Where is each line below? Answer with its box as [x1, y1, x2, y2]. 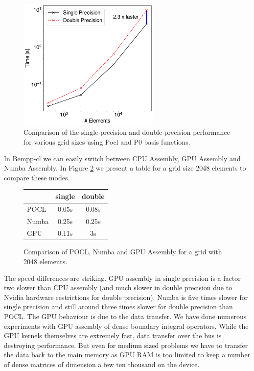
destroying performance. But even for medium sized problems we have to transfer [4, 340, 248, 350]
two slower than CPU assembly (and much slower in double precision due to [4, 282, 232, 293]
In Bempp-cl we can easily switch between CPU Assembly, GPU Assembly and [4, 153, 241, 163]
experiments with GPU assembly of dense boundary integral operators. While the [4, 321, 249, 331]
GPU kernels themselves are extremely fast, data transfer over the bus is [4, 330, 222, 341]
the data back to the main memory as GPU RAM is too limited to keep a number [4, 349, 251, 360]
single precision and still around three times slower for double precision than [4, 301, 233, 312]
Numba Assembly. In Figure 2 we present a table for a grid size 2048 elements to [4, 163, 246, 173]
